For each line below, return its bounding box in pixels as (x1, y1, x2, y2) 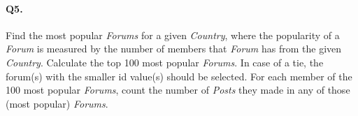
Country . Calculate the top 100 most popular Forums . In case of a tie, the (6, 55, 324, 69)
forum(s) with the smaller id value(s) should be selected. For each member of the (6, 68, 352, 83)
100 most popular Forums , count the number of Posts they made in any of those (6, 82, 350, 97)
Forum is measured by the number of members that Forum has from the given (6, 41, 342, 56)
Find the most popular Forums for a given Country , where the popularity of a (6, 27, 340, 42)
